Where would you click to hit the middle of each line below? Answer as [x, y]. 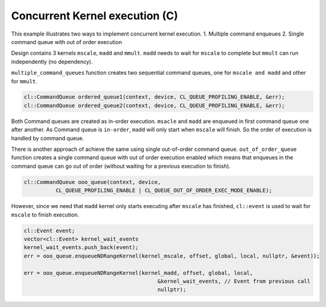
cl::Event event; [50, 230]
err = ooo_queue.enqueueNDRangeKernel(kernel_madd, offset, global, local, [139, 273]
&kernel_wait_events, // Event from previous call [234, 281]
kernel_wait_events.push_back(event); [81, 248]
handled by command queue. [48, 138]
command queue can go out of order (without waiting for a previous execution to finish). [121, 166]
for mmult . [24, 81]
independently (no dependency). [52, 62]
